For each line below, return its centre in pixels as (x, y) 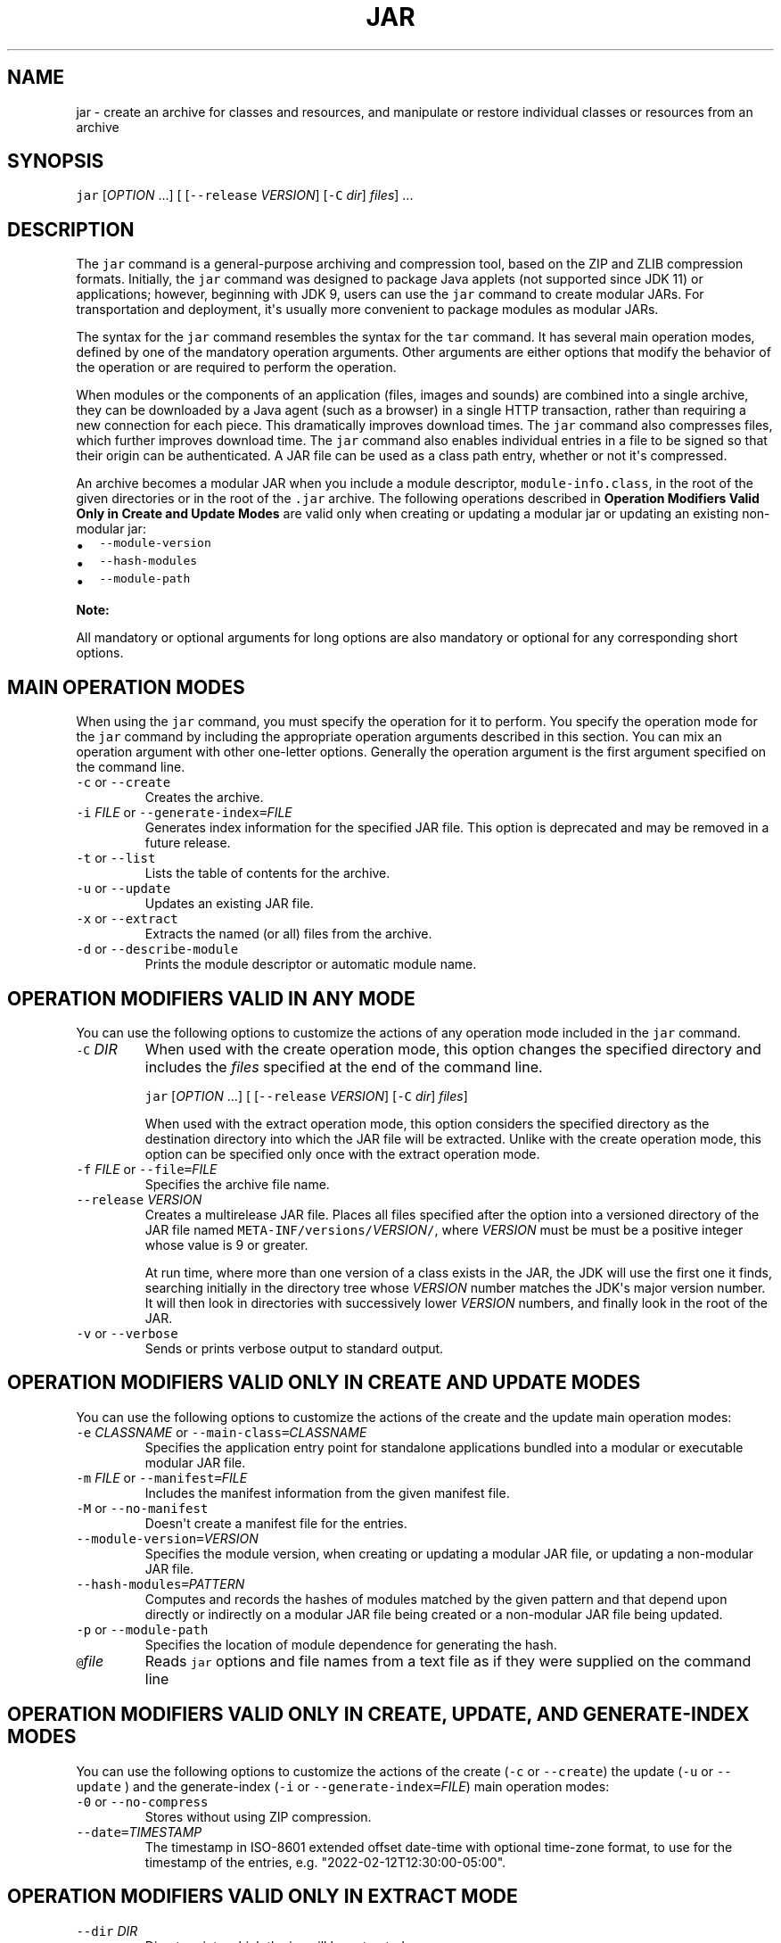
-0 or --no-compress (142, 1801)
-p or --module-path (142, 1629)
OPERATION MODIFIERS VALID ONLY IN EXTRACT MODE (263, 1897)
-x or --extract (127, 919)
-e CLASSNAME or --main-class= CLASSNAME (222, 1432)
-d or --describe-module (157, 949)
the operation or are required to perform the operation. (236, 368)
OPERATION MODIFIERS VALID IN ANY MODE (211, 998)
